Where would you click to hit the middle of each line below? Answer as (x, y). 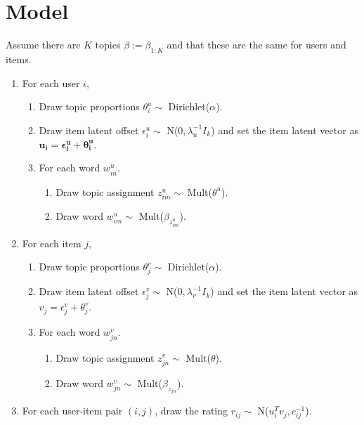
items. (19, 59)
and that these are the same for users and (256, 45)
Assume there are (43, 45)
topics (108, 45)
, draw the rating (191, 411)
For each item (52, 243)
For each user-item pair (72, 411)
